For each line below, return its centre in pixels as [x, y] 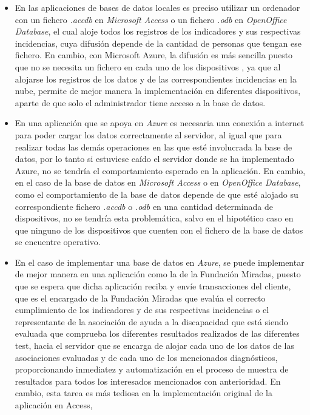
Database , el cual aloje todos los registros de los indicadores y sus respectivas [158, 31]
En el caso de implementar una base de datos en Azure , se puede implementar [160, 262]
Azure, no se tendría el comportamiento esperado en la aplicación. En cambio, [160, 170]
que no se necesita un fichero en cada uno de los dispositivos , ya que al [148, 66]
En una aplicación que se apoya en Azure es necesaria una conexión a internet [160, 123]
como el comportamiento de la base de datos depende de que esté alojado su [157, 194]
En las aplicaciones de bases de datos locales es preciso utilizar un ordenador [157, 7]
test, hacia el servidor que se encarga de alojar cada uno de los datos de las [155, 346]
